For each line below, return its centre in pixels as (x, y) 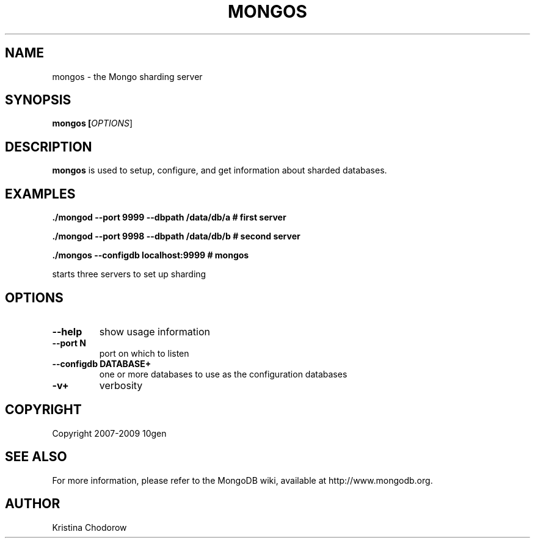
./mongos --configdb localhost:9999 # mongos (151, 255)
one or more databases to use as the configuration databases (223, 374)
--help (67, 331)
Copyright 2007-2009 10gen (109, 433)
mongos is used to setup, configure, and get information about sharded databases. (220, 170)
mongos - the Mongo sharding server (127, 76)
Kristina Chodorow (89, 527)
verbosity (121, 385)
